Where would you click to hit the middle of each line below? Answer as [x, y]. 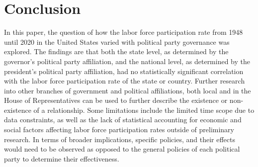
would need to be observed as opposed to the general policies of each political [122, 149]
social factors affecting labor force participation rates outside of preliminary [119, 129]
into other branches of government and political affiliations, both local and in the [128, 90]
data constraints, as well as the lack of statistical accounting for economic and [123, 120]
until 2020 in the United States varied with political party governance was [117, 42]
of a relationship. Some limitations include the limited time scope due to [144, 110]
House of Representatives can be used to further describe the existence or [116, 100]
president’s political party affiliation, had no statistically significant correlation [124, 71]
